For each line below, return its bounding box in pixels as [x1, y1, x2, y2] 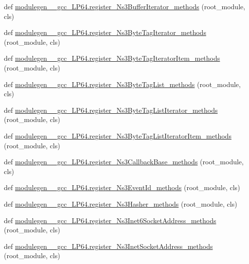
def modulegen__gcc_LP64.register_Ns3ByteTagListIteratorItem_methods [4, 130, 231, 141]
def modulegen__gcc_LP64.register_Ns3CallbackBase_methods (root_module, [4, 157, 244, 167]
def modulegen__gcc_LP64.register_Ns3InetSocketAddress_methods [4, 241, 213, 251]
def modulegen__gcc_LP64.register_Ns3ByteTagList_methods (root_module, [4, 79, 241, 89]
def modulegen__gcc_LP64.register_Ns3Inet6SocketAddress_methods [4, 215, 216, 225]
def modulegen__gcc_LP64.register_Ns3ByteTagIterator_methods [4, 27, 206, 37]
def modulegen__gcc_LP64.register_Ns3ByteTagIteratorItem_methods [4, 53, 220, 63]
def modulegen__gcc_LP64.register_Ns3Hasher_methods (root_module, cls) [4, 198, 237, 209]
